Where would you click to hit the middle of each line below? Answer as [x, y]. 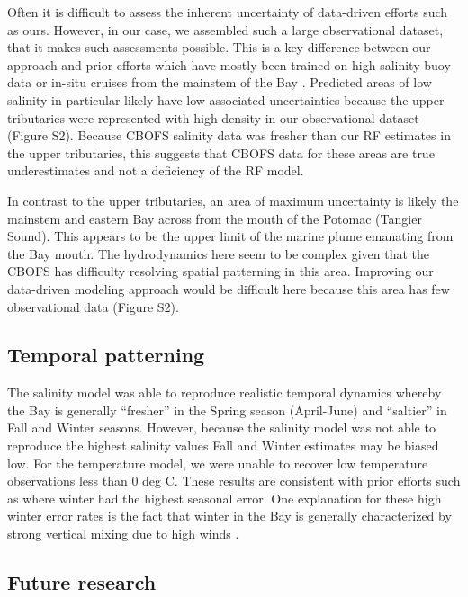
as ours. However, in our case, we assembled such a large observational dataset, [225, 29]
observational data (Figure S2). [93, 306]
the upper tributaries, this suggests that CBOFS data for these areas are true [221, 152]
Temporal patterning [106, 355]
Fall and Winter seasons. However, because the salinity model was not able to [221, 428]
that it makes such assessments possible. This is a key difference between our [219, 47]
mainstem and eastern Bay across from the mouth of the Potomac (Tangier [215, 218]
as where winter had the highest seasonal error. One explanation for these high [225, 498]
